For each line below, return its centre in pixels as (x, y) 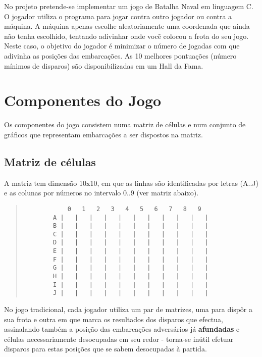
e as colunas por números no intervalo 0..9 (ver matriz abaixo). (101, 193)
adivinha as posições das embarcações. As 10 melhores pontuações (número (120, 55)
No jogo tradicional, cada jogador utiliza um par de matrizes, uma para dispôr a (128, 309)
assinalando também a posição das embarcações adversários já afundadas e (122, 329)
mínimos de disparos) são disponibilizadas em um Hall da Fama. (104, 65)
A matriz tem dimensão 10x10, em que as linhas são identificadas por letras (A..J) (131, 183)
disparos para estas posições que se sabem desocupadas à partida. (106, 349)
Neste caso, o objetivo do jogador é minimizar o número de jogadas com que (122, 46)
